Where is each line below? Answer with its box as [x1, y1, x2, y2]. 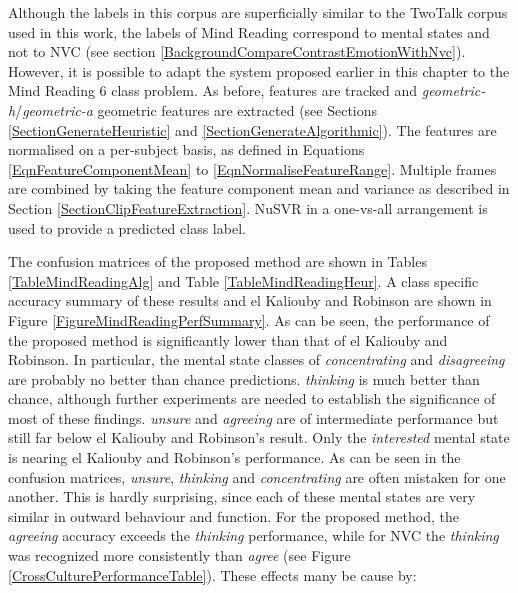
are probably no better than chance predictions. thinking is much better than [8, 368, 480, 389]
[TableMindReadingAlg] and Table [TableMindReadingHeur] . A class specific [8, 270, 479, 291]
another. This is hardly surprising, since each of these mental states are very [8, 486, 476, 507]
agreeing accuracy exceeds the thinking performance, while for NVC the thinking [8, 525, 499, 546]
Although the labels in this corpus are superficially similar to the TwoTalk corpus [8, 2, 508, 22]
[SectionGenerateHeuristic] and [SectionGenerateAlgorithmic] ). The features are [8, 119, 497, 140]
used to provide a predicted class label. [8, 217, 246, 238]
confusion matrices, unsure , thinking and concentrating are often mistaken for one [8, 466, 506, 487]
